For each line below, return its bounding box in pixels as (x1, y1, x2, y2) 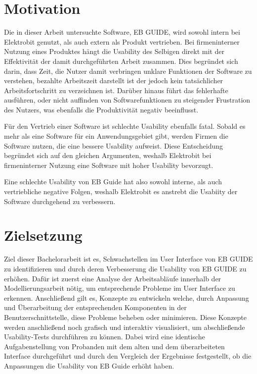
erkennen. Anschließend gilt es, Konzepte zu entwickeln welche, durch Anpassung (4, 292, 249, 303)
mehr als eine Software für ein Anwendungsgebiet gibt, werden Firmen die (4, 131, 228, 141)
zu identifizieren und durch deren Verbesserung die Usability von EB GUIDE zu (4, 263, 247, 273)
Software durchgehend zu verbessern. (4, 196, 116, 206)
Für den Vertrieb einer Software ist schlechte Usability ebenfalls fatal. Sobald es (4, 121, 246, 131)
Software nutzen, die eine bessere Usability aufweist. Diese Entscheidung (4, 140, 223, 151)
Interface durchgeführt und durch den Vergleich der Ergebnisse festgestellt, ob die (4, 351, 252, 361)
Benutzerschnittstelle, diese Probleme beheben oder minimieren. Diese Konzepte (4, 312, 247, 322)
